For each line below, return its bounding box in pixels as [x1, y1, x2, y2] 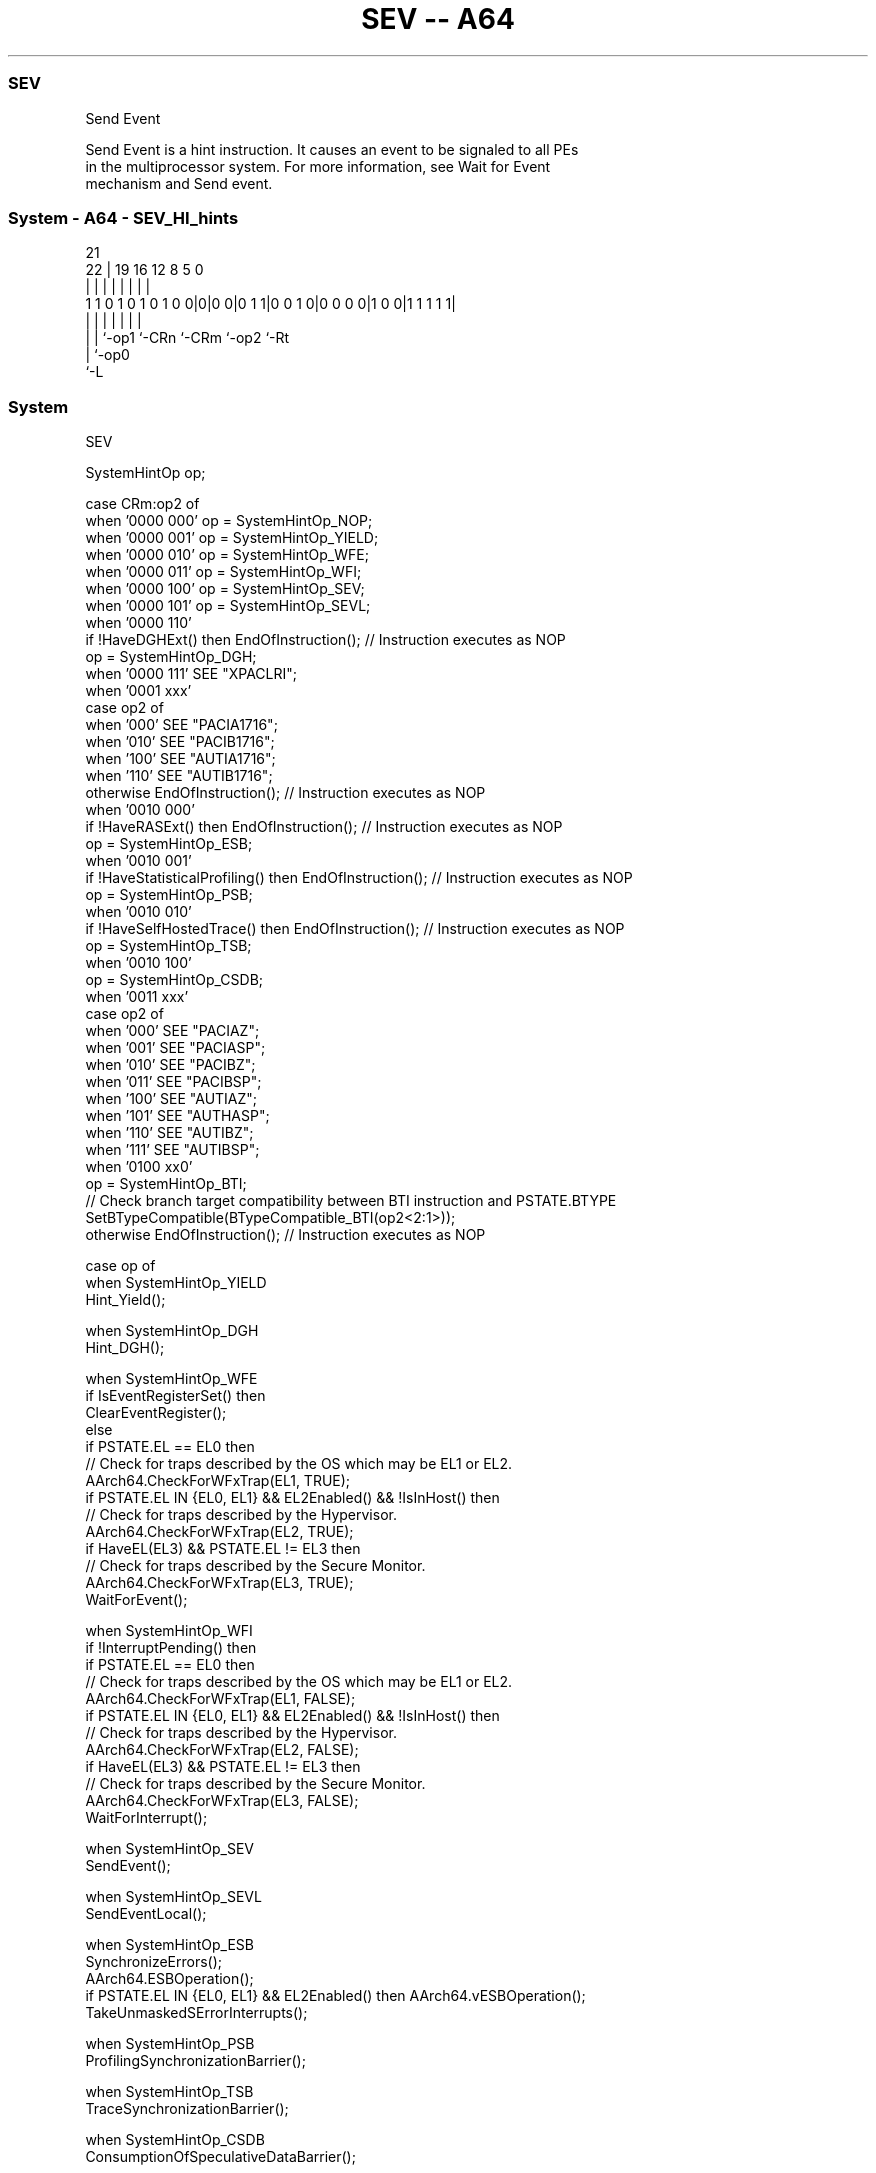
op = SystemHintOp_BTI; [85, 1175, 247, 1192]
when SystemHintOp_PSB [85, 2035, 255, 2052]
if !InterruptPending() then [85, 1639, 257, 1656]
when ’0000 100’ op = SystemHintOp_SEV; [85, 580, 365, 597]
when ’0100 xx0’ [85, 1158, 193, 1175]
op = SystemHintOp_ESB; [85, 835, 253, 852]
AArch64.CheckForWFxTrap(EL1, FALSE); [85, 1690, 356, 1707]
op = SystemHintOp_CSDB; [85, 971, 264, 988]
